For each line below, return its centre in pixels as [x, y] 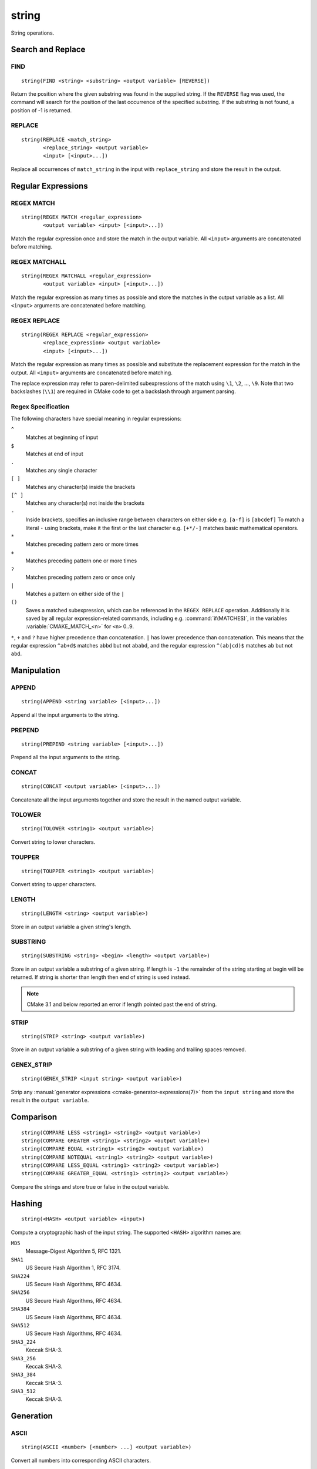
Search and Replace [48, 50]
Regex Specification [40, 407]
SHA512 [20, 1325]
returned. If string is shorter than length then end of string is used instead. [100, 977]
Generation [32, 1416]
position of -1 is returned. [41, 110]
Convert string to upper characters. [54, 884]
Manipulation [36, 671]
